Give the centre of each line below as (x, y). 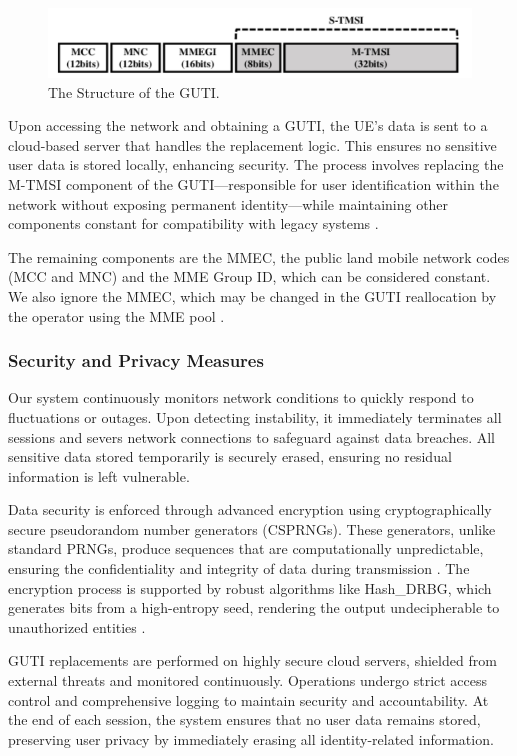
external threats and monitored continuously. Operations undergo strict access (248, 680)
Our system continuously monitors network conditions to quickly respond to (241, 397)
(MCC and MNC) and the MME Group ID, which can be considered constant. (249, 276)
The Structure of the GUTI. (134, 91)
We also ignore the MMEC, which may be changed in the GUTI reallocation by (252, 295)
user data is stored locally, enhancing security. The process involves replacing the (256, 164)
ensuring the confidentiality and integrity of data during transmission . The (239, 568)
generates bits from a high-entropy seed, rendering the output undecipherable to (254, 607)
